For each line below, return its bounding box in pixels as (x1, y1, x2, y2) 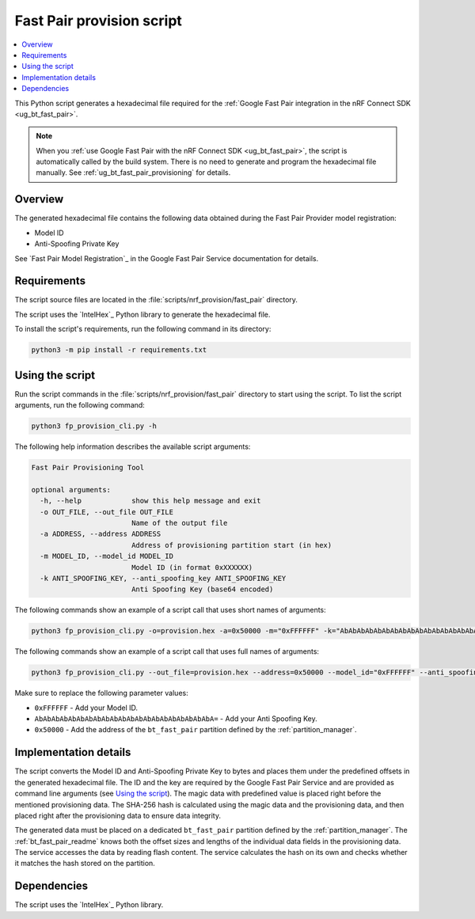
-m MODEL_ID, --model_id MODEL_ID (40, 552, 174, 561)
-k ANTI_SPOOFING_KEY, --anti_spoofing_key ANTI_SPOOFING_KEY (40, 574, 287, 583)
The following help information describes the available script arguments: (14, 442, 251, 451)
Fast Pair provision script (14, 12, 182, 29)
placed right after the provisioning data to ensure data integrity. (14, 811, 222, 820)
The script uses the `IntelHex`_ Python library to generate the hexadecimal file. (14, 309, 271, 319)
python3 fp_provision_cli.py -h (31, 422, 158, 431)
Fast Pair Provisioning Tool (31, 463, 145, 473)
